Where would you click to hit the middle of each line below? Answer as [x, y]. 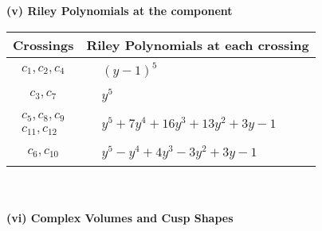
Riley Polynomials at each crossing [198, 44]
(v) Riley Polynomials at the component [120, 10]
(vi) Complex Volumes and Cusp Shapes [120, 217]
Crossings [43, 44]
